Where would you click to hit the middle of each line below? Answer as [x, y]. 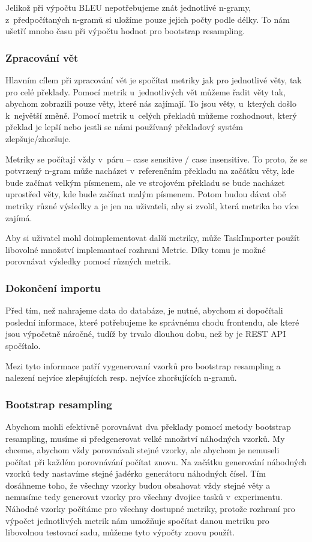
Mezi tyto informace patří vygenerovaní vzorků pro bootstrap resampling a [143, 365]
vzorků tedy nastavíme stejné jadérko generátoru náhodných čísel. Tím [136, 473]
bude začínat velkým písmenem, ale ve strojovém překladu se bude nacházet [145, 182]
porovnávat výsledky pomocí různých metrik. [88, 261]
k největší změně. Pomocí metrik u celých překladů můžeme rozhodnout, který [151, 115]
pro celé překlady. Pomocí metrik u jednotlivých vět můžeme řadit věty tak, [146, 91]
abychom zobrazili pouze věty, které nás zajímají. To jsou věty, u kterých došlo [151, 103]
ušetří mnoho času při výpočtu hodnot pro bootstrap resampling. [125, 31]
